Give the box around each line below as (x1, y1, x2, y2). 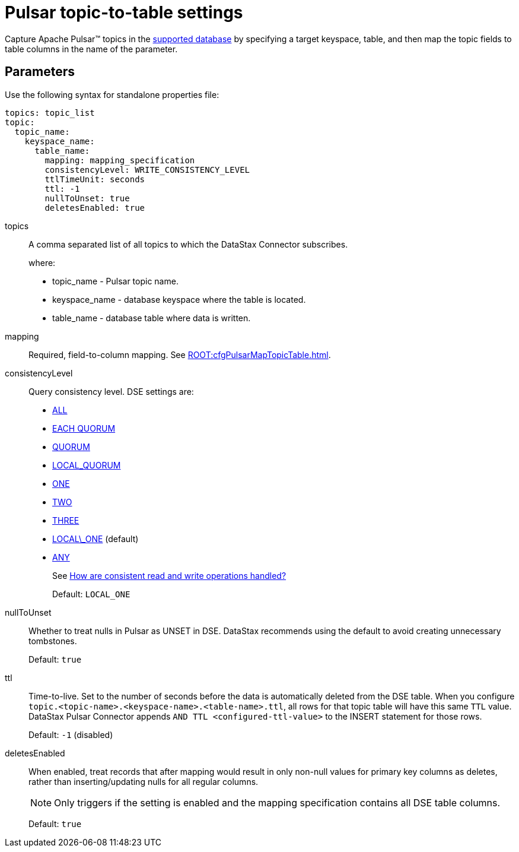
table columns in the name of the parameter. (5, 43, 178, 54)
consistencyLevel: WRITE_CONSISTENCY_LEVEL (44, 164, 250, 175)
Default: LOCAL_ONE (52, 588, 130, 599)
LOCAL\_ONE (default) (52, 533, 139, 544)
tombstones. (28, 635, 77, 646)
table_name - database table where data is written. (52, 312, 251, 323)
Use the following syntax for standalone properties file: (5, 89, 219, 100)
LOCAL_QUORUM (52, 460, 121, 470)
